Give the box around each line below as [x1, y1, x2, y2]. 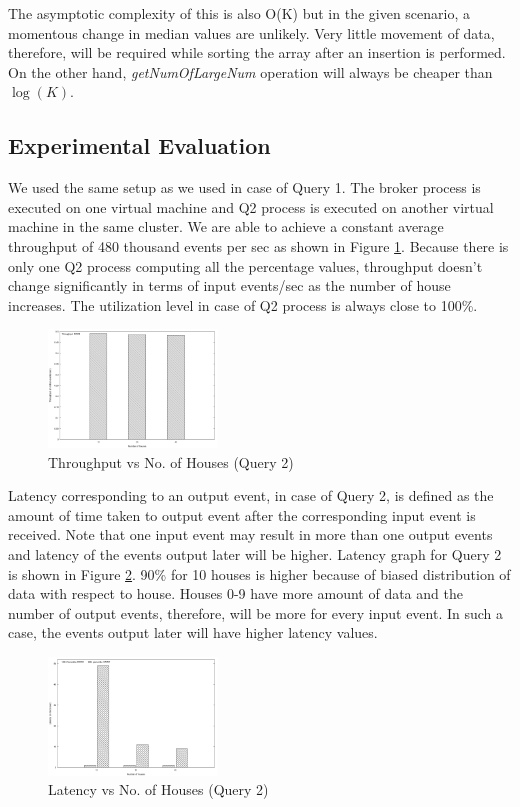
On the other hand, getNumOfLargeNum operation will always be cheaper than [8, 61, 493, 82]
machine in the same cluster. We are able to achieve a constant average [8, 216, 444, 237]
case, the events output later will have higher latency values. [8, 622, 378, 643]
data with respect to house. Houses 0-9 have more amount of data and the [8, 583, 463, 604]
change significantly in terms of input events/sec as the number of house [8, 275, 451, 296]
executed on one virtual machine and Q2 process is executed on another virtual [8, 196, 494, 217]
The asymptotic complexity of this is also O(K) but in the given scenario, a [8, 3, 471, 23]
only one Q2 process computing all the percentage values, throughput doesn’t [8, 255, 483, 276]
